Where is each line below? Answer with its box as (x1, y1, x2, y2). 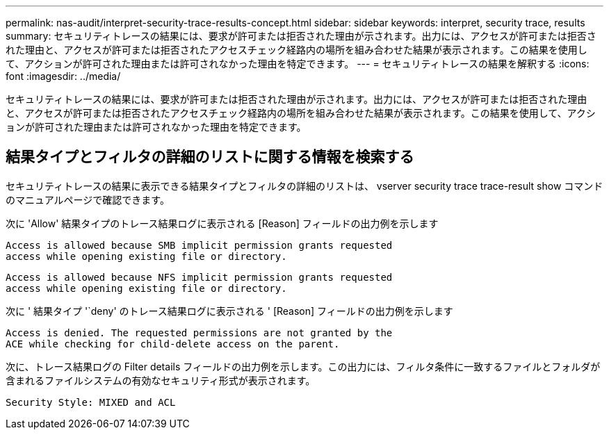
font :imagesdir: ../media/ (6, 70, 121, 82)
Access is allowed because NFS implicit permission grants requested (6, 271, 393, 283)
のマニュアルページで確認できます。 (6, 193, 170, 206)
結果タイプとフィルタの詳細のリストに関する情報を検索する (6, 148, 414, 166)
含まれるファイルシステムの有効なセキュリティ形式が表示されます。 (6, 374, 316, 386)
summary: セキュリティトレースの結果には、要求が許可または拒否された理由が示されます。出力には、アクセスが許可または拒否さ (6, 30, 596, 42)
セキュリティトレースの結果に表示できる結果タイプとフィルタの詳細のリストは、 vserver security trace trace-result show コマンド (6, 179, 603, 192)
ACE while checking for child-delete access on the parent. (6, 338, 340, 350)
